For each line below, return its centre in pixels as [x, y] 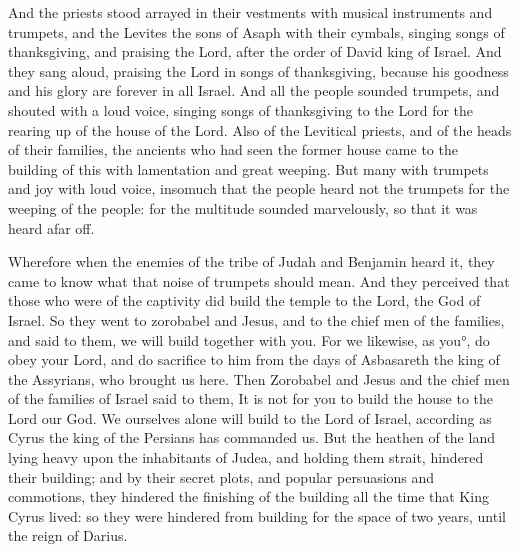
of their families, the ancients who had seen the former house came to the [233, 149]
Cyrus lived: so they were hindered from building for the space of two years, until [257, 515]
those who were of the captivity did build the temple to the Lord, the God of [244, 300]
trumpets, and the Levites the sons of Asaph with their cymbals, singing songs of [256, 31]
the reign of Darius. [68, 535]
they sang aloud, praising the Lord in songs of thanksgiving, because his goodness [258, 70]
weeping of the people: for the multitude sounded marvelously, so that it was [243, 207]
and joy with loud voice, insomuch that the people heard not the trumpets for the [259, 188]
